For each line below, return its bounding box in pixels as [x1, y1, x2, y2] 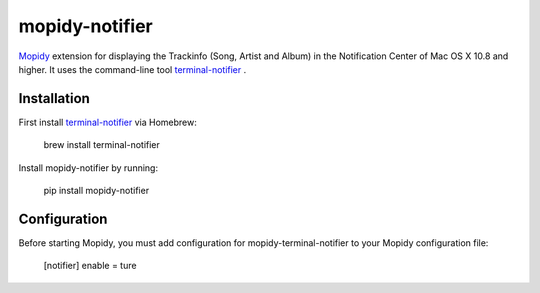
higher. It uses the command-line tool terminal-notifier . [18, 63, 247, 75]
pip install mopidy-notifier [43, 185, 150, 197]
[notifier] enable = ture [43, 260, 137, 272]
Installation [18, 90, 90, 107]
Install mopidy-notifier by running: [18, 161, 159, 174]
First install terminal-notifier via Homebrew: [18, 116, 197, 128]
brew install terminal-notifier [43, 139, 160, 151]
